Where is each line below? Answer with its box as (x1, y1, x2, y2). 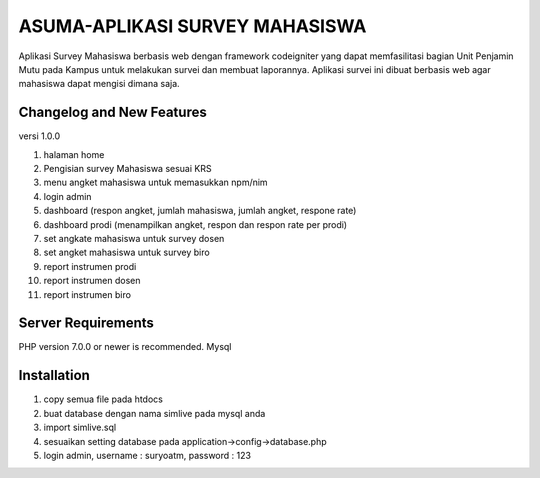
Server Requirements (18, 315, 155, 332)
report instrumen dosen (43, 275, 141, 287)
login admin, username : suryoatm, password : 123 (43, 449, 252, 461)
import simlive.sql (43, 421, 117, 434)
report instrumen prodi (43, 260, 137, 272)
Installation (18, 367, 90, 384)
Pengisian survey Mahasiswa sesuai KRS (43, 163, 212, 175)
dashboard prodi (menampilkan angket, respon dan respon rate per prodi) (43, 218, 348, 230)
